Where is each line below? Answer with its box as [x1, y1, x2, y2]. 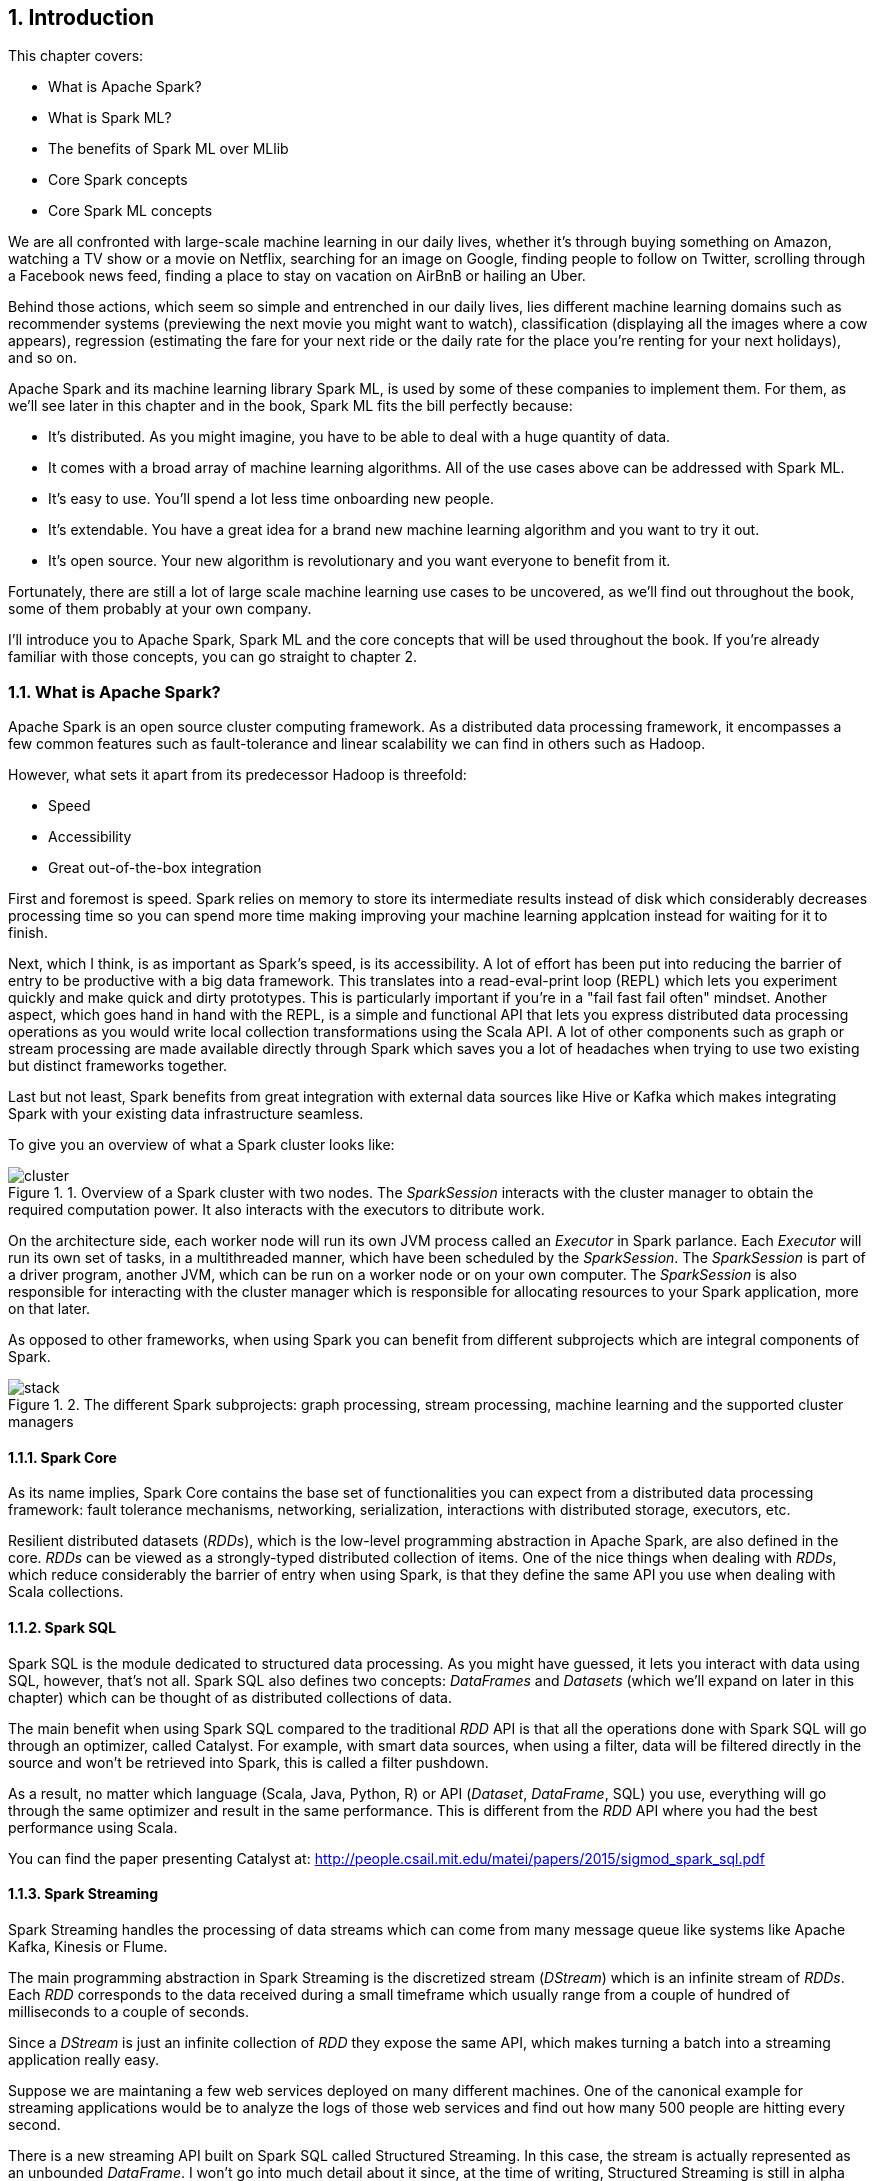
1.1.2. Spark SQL [8, 1619, 117, 1636]
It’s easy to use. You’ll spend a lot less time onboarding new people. [48, 490, 494, 508]
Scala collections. [8, 1583, 124, 1601]
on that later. [8, 1300, 91, 1318]
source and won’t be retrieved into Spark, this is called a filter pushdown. [8, 1753, 489, 1771]
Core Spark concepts [48, 171, 188, 189]
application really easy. [8, 2050, 160, 2068]
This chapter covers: [8, 47, 144, 65]
